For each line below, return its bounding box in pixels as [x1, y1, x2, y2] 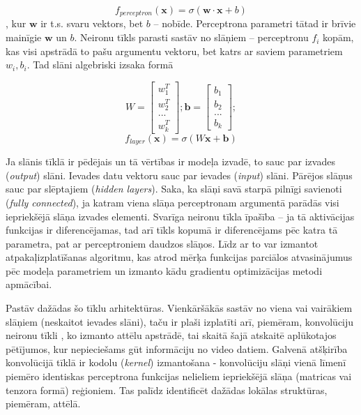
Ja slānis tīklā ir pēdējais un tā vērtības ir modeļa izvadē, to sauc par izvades [6, 154, 335, 169]
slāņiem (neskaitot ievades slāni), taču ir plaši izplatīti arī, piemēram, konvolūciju [6, 314, 354, 329]
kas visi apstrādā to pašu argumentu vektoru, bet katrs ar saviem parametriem [6, 43, 343, 58]
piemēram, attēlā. [6, 396, 81, 411]
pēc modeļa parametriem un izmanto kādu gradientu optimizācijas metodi [6, 263, 323, 278]
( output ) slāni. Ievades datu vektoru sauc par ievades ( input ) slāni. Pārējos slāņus [6, 167, 353, 182]
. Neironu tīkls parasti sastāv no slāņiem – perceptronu [74, 30, 309, 45]
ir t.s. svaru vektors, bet [40, 16, 144, 31]
